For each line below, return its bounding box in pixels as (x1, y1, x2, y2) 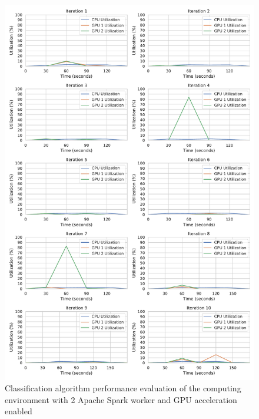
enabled (5, 405, 32, 417)
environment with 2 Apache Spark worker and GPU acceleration (5, 393, 237, 405)
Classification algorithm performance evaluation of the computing (5, 382, 241, 394)
